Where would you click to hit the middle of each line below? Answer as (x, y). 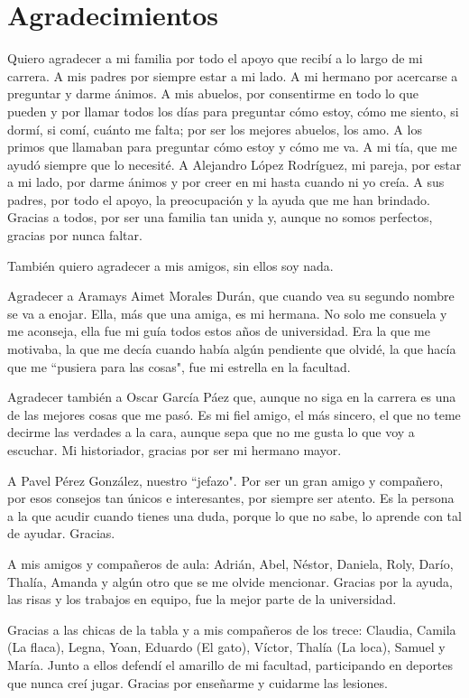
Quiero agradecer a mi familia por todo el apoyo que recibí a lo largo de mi (215, 58)
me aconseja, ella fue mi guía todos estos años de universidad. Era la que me (219, 331)
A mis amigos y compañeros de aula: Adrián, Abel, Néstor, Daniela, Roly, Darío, (230, 563)
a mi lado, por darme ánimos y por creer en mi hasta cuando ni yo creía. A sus (226, 182)
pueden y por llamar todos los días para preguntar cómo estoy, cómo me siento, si (233, 111)
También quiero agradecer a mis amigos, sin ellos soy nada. (170, 265)
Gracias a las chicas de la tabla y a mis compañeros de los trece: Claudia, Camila (232, 629)
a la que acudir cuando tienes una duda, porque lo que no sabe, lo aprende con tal (234, 515)
